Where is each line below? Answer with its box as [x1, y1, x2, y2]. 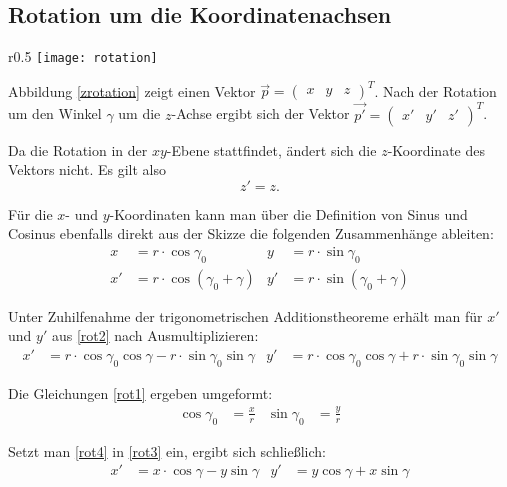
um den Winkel [8, 103, 102, 124]
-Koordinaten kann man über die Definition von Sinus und [109, 203, 468, 224]
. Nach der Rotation [374, 80, 497, 101]
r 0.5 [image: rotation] [8, 46, 158, 67]
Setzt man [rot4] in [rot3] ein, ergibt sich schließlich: [8, 440, 327, 461]
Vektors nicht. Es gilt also [8, 159, 166, 180]
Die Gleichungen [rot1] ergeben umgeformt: [8, 382, 273, 403]
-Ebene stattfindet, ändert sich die [166, 139, 377, 160]
